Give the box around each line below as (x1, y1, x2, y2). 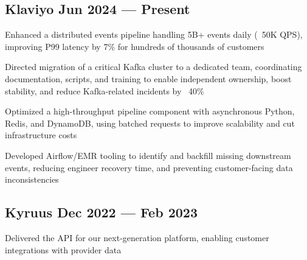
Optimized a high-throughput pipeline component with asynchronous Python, (5, 105, 295, 118)
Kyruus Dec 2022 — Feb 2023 (5, 203, 198, 222)
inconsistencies (5, 173, 59, 186)
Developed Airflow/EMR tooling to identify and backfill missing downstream (5, 149, 291, 161)
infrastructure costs (5, 128, 77, 141)
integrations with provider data (5, 243, 122, 256)
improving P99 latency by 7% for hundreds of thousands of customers (5, 40, 264, 52)
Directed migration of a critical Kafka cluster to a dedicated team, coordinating (5, 60, 302, 73)
